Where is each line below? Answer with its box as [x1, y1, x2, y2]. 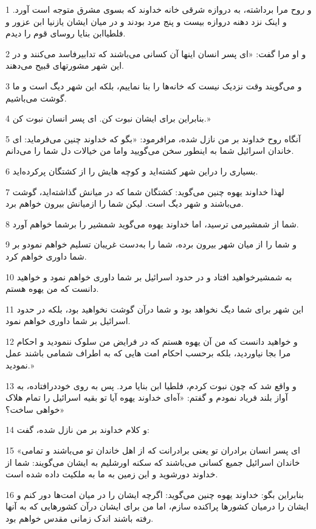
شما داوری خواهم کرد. [5, 249, 87, 262]
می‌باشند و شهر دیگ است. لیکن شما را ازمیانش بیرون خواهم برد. [5, 197, 244, 210]
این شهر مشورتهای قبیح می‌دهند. [5, 59, 124, 72]
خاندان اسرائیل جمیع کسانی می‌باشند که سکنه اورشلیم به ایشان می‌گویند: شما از [5, 455, 300, 468]
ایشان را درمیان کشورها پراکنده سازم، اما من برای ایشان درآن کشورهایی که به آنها [5, 500, 309, 513]
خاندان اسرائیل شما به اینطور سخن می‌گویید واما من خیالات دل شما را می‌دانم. [5, 144, 294, 157]
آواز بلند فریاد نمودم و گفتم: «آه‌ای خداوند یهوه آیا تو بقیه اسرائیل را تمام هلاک [5, 391, 288, 404]
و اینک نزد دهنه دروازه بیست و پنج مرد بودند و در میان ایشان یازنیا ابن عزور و [5, 15, 287, 27]
